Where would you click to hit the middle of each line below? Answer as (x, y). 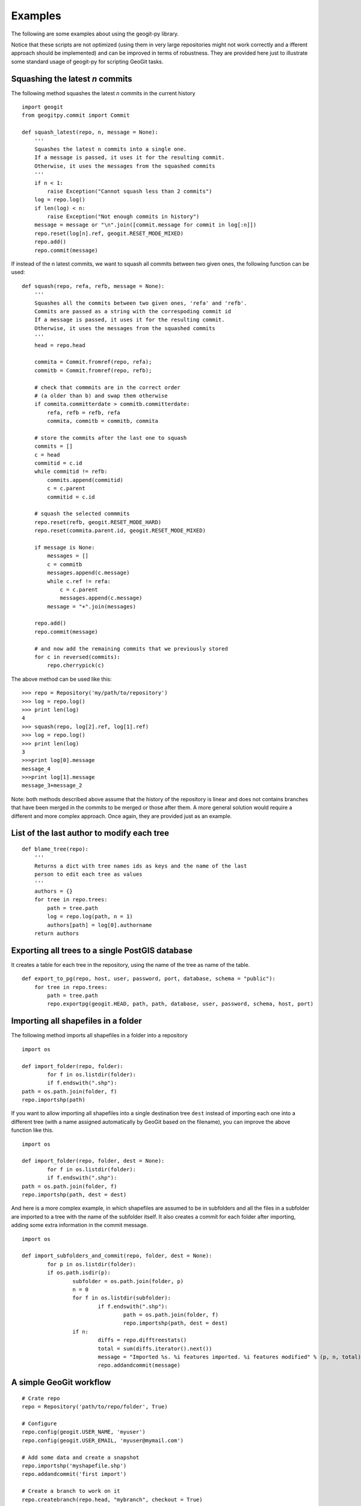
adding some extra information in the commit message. (80, 1225)
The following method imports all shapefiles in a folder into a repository (99, 1036)
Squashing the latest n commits (72, 79)
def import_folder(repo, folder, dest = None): (93, 1161)
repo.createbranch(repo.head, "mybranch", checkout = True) (112, 1499)
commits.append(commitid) (85, 480)
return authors (57, 933)
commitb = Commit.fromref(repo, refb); (93, 370)
